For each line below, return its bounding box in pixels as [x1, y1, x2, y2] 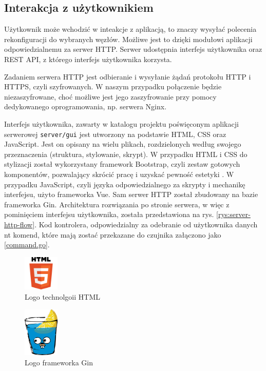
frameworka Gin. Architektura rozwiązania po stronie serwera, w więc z [4, 199, 230, 209]
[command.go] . [4, 239, 50, 250]
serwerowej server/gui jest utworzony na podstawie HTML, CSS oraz [4, 128, 226, 139]
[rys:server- [216, 209, 251, 220]
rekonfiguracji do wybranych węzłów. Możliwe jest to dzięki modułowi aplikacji [4, 33, 253, 44]
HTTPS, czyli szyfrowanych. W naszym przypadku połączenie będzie [4, 81, 222, 92]
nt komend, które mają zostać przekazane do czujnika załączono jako [4, 229, 221, 240]
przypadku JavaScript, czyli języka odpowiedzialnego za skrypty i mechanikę [4, 179, 245, 189]
